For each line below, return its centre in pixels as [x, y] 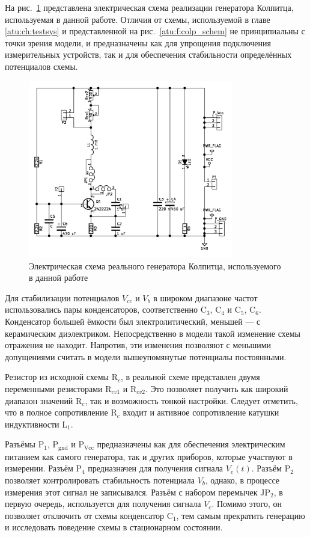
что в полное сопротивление [56, 412]
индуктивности [32, 424]
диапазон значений [39, 400]
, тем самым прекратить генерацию [241, 515]
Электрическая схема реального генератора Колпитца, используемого [155, 265]
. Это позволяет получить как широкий [217, 388]
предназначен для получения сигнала [156, 468]
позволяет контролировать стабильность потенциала [100, 480]
